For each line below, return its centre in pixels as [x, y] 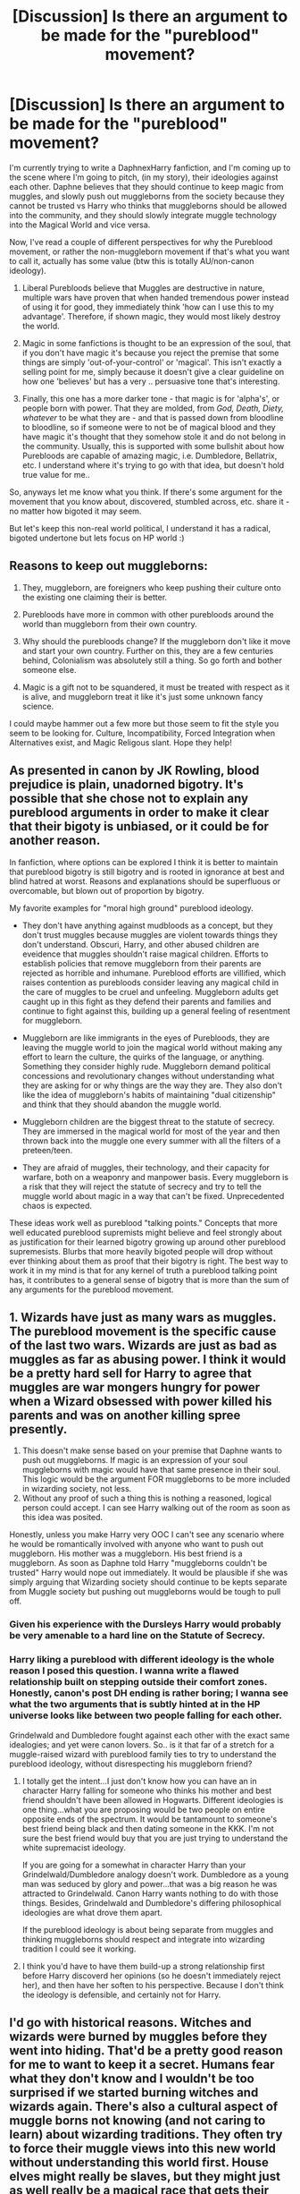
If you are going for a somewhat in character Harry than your [134, 1865]
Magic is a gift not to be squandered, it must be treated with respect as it [156, 687]
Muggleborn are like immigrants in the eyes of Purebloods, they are [146, 1037]
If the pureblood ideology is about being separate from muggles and [148, 1929]
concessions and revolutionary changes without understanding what [148, 1076]
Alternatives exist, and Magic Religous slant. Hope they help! [121, 742]
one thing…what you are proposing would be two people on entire [143, 1809]
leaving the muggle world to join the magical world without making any [152, 1047]
